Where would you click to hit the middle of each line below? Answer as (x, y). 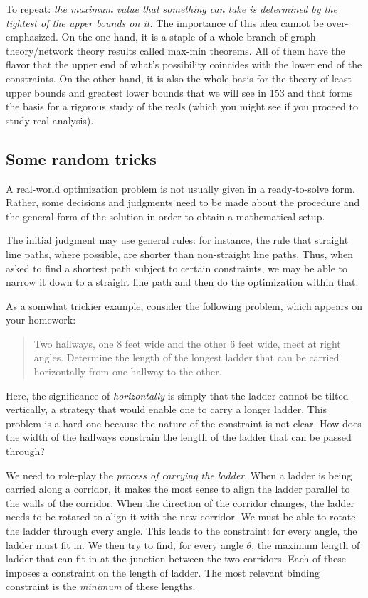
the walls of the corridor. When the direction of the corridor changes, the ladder (180, 502)
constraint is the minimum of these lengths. (101, 586)
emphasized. (32, 37)
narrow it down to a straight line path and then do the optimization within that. (182, 282)
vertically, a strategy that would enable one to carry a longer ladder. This (167, 409)
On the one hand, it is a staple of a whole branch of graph (189, 37)
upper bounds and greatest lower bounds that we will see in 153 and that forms (179, 92)
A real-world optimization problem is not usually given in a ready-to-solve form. (180, 188)
